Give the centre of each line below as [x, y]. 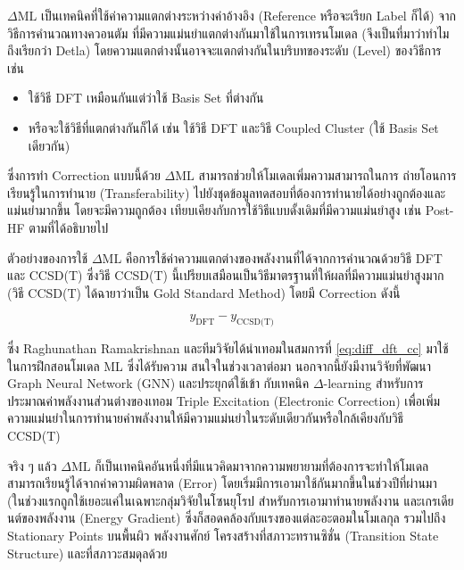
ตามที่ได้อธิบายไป [69, 227]
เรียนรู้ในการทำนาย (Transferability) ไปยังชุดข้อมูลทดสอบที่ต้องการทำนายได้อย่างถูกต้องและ [227, 192]
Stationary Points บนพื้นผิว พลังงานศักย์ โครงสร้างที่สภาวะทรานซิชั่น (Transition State [223, 536]
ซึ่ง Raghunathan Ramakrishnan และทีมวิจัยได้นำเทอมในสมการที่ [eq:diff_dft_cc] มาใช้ [228, 348]
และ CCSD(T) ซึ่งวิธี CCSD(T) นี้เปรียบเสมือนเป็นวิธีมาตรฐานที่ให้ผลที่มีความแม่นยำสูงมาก [226, 275]
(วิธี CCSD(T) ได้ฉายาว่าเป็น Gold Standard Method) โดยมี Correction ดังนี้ [204, 292]
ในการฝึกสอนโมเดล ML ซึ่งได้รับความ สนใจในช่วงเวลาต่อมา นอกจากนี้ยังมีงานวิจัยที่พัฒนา [220, 365]
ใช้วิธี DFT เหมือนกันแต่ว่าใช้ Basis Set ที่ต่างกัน [146, 98]
